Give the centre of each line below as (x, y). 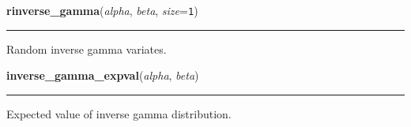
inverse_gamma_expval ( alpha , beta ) (103, 75)
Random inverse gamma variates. (87, 49)
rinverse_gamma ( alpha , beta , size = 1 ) (102, 10)
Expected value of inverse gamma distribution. (119, 113)
